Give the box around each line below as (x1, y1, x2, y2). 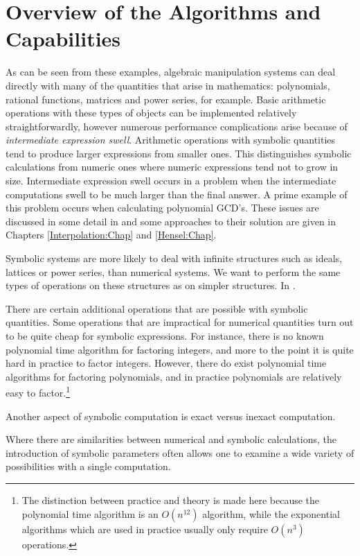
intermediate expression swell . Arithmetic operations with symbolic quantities (6, 132, 336, 147)
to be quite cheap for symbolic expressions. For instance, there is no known (6, 329, 324, 342)
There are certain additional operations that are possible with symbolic (6, 301, 308, 315)
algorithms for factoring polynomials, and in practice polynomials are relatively (6, 369, 342, 383)
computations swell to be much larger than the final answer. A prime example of (6, 186, 348, 201)
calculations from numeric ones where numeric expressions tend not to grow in (6, 159, 339, 174)
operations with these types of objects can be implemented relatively (6, 105, 297, 120)
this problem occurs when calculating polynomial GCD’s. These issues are (6, 200, 319, 215)
